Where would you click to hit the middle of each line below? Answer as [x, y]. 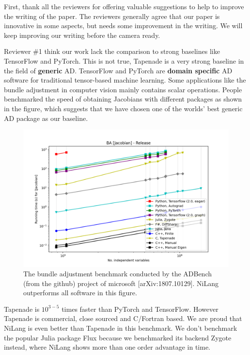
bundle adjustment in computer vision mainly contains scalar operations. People [123, 89]
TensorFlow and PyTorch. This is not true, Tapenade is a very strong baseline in [124, 60]
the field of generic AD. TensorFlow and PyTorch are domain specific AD [118, 70]
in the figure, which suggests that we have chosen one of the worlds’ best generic [123, 108]
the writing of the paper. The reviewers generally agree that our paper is [112, 16]
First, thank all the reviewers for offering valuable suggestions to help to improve [124, 6]
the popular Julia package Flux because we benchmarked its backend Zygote [118, 337]
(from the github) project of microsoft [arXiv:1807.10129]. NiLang [121, 283]
